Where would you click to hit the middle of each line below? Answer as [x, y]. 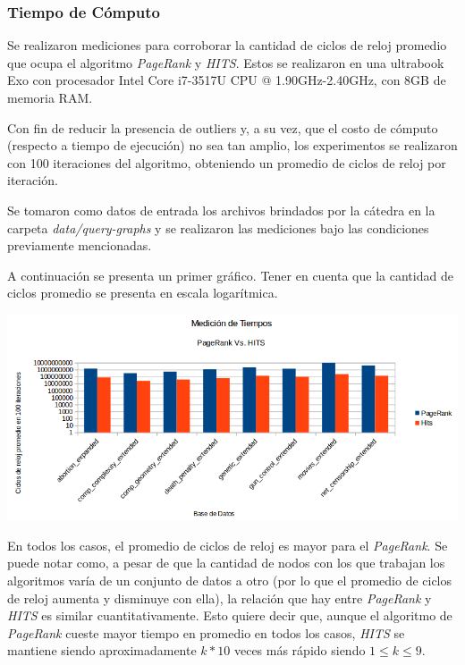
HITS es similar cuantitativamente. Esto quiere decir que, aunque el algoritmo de [230, 615]
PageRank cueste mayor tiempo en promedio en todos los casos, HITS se [206, 632]
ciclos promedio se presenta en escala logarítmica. [143, 293]
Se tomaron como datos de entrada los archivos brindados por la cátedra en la [221, 210]
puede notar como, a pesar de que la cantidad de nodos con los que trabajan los [226, 563]
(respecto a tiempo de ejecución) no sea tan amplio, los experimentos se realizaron [232, 145]
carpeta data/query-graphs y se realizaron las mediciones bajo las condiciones [218, 227]
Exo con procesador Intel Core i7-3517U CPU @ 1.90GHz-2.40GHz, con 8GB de [227, 80]
